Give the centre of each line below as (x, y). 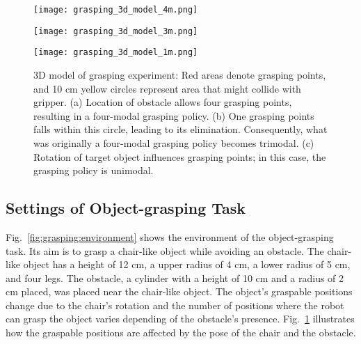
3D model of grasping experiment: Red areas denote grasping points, (180, 74)
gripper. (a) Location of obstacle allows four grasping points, (163, 102)
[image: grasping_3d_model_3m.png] (116, 31)
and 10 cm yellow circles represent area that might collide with (167, 88)
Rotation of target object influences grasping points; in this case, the (180, 156)
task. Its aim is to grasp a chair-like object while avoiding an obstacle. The (165, 250)
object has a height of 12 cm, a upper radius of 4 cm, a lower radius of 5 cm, (187, 264)
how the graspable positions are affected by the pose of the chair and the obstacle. (181, 333)
